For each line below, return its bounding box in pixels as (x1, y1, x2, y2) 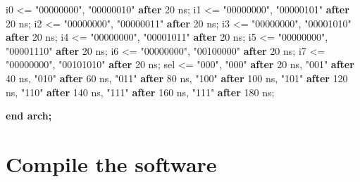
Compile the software (6, 149, 217, 178)
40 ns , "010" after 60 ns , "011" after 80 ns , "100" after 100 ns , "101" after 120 (6, 70, 348, 85)
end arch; (6, 108, 52, 123)
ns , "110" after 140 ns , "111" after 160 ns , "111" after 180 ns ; (6, 84, 275, 99)
